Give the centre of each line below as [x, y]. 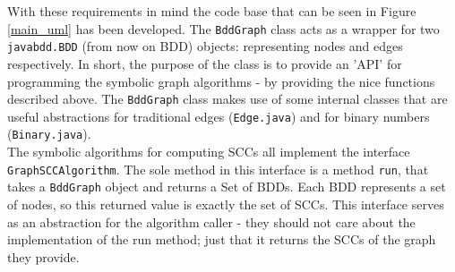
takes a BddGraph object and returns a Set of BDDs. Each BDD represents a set [227, 187]
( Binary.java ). [49, 134]
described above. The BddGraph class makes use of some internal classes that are [227, 99]
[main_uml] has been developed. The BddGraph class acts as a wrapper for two [223, 28]
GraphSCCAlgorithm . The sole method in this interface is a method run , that [218, 169]
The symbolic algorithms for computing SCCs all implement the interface [209, 152]
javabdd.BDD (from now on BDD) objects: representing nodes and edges [205, 46]
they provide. [43, 256]
